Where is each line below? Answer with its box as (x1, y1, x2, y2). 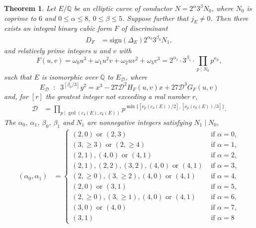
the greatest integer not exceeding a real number (45, 91, 190, 101)
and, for (4, 91, 28, 101)
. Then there (210, 12, 249, 23)
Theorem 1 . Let (4, 3, 56, 13)
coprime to (4, 12, 36, 23)
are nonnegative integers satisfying (87, 116, 192, 127)
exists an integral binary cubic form (4, 23, 112, 33)
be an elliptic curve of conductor (74, 3, 172, 13)
